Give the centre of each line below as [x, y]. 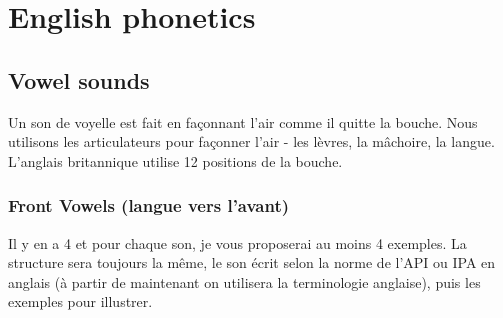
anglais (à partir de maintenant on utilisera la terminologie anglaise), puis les [244, 281]
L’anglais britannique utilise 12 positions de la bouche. [175, 160]
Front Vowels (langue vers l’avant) [149, 205]
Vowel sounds [79, 79]
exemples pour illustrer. [80, 301]
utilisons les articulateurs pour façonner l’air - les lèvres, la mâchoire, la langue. [251, 141]
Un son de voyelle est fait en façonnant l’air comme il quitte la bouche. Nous [243, 121]
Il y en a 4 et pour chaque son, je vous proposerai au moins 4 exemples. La [237, 242]
